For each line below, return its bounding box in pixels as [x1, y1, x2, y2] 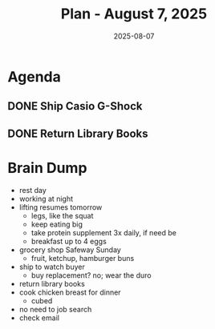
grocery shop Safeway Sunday [18, 245, 121, 255]
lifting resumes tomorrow [18, 202, 103, 212]
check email [18, 313, 59, 323]
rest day [18, 185, 47, 195]
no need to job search [18, 304, 92, 314]
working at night [18, 194, 74, 203]
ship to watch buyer [18, 262, 85, 271]
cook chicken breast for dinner [18, 287, 121, 297]
